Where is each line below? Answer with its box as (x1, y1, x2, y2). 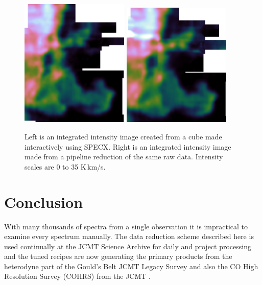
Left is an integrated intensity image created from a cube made (25, 131, 222, 141)
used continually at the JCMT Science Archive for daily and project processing (4, 241, 251, 251)
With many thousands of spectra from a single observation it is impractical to (4, 221, 248, 231)
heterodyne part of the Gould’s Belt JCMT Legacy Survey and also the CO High (4, 260, 258, 271)
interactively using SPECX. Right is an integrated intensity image (25, 141, 231, 152)
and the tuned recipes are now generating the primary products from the (4, 251, 232, 262)
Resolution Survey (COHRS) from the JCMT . (4, 271, 151, 281)
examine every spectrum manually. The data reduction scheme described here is (4, 231, 254, 242)
